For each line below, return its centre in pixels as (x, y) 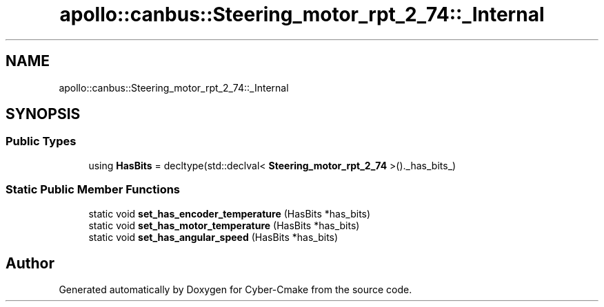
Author (30, 263)
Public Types (41, 141)
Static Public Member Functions (93, 190)
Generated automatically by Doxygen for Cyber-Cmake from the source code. (235, 290)
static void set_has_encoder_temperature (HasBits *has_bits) (230, 213)
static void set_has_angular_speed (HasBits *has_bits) (213, 237)
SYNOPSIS (43, 114)
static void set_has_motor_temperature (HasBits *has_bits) (224, 225)
